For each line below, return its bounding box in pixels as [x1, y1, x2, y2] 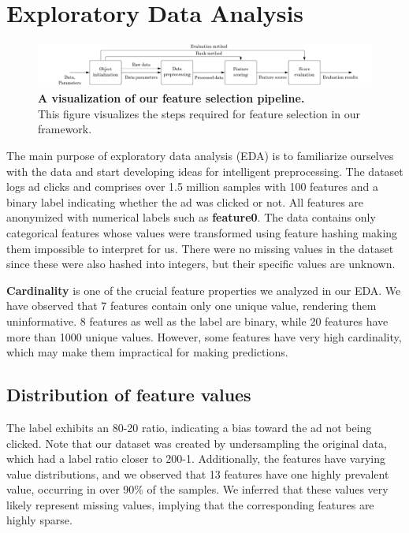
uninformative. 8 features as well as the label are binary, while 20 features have [6, 312, 389, 329]
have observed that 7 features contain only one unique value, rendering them [6, 297, 377, 314]
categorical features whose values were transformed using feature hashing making [6, 224, 398, 240]
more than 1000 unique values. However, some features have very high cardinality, [6, 328, 402, 345]
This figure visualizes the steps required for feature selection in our [38, 105, 361, 121]
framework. [38, 121, 92, 137]
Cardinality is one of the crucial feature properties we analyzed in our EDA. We [6, 281, 401, 298]
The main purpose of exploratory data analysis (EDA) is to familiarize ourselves [6, 147, 394, 163]
